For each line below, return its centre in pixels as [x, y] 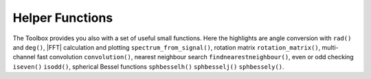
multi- [330, 47]
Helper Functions [63, 18]
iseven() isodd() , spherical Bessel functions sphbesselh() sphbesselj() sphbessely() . [148, 66]
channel [24, 57]
